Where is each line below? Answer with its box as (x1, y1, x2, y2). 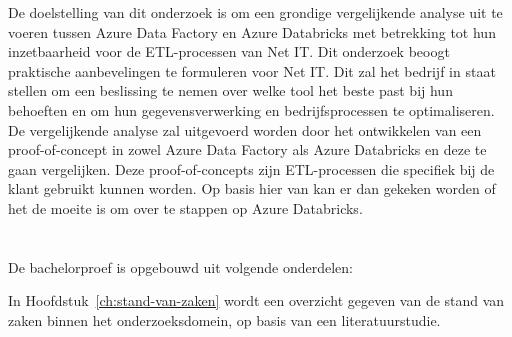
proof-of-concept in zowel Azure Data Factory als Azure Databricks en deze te (8, 139, 487, 160)
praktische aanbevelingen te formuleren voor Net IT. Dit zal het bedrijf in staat (8, 60, 496, 81)
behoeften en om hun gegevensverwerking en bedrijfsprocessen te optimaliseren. (8, 99, 495, 120)
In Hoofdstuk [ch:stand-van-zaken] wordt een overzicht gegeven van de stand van (8, 290, 505, 311)
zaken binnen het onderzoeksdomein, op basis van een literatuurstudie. (8, 309, 441, 330)
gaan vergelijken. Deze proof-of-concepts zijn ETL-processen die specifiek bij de (8, 158, 495, 179)
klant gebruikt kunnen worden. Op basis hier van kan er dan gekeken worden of (8, 178, 496, 199)
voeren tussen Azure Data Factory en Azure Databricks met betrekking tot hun (8, 21, 496, 42)
